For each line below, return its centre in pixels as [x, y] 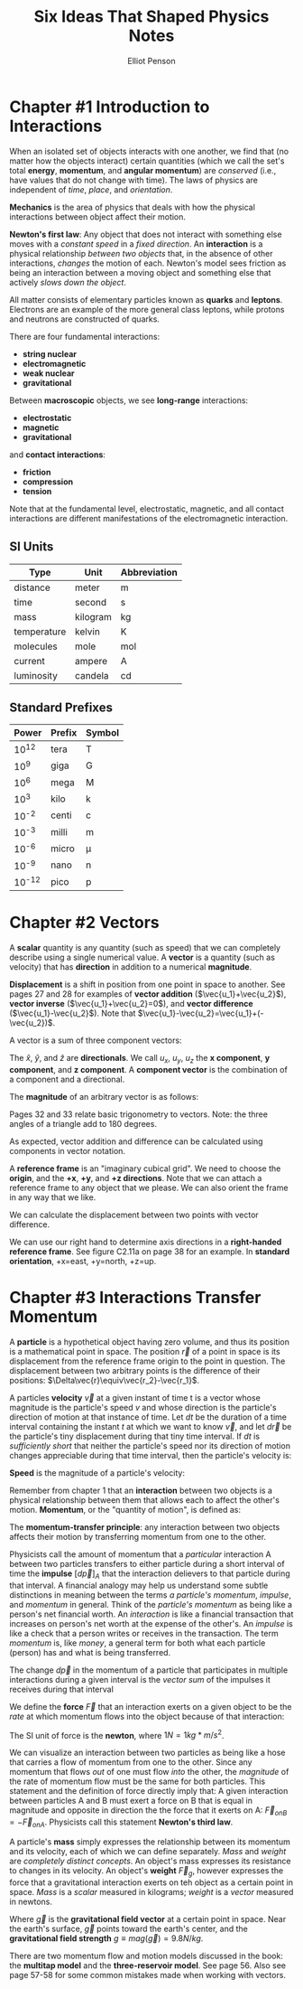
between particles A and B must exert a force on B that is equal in [131, 1801]
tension [37, 491]
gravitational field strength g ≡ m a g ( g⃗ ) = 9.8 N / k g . [106, 1938]
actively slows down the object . [68, 282]
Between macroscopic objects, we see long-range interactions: [129, 400]
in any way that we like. [53, 1197]
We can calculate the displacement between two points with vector [134, 1215]
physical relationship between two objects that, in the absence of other [141, 253]
